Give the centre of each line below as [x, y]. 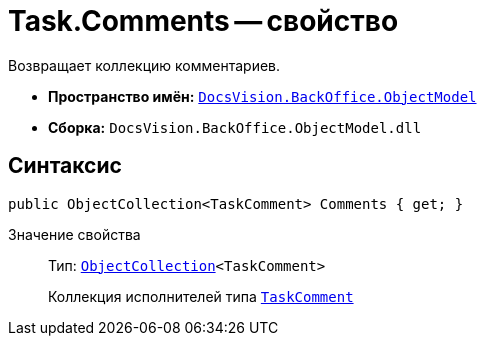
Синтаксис [65, 166]
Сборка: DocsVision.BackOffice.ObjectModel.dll [235, 127]
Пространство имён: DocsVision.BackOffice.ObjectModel [262, 96]
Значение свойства [74, 234]
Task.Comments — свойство [203, 21]
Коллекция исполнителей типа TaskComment [201, 296]
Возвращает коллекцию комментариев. [144, 65]
